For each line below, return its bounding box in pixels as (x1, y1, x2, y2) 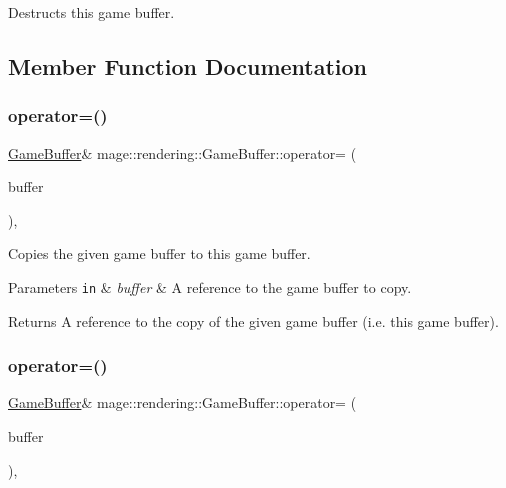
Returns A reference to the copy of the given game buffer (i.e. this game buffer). (8, 310, 499, 331)
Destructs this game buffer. (8, 2, 175, 22)
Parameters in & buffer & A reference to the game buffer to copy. (8, 276, 412, 297)
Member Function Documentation (8, 50, 368, 81)
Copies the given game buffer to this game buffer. (8, 243, 311, 264)
